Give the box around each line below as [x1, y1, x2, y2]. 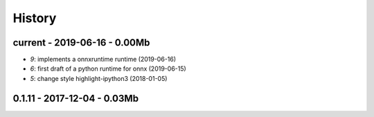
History [12, 10, 57, 26]
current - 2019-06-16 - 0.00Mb [12, 37, 150, 48]
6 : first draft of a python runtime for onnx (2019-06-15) [30, 64, 186, 73]
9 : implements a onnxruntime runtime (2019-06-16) [30, 55, 177, 64]
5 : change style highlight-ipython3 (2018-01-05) [30, 74, 168, 82]
